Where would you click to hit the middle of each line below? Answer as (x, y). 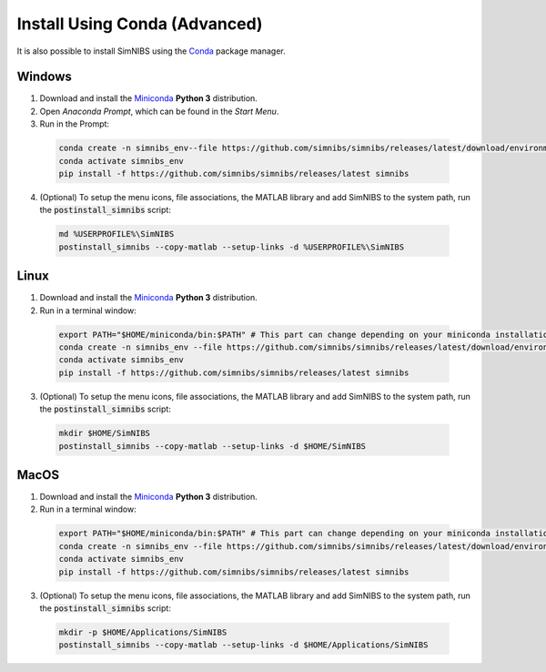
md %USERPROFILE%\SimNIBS (116, 234)
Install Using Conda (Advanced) (140, 24)
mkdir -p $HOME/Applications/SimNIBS (143, 632)
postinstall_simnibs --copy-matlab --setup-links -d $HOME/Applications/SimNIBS (243, 645)
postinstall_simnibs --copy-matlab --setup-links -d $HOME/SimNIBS (212, 446)
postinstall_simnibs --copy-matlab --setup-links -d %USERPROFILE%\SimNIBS (232, 247)
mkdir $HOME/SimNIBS (104, 433)
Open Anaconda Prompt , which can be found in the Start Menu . (159, 111)
